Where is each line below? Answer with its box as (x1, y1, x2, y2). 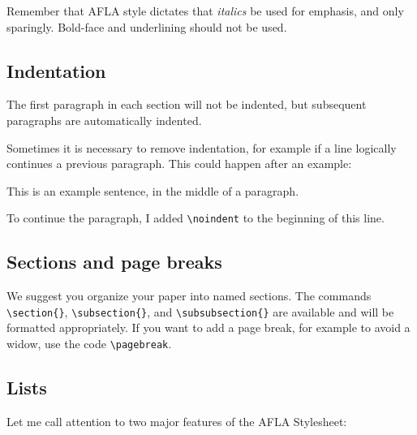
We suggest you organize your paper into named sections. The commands (6, 287, 372, 304)
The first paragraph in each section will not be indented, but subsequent (6, 96, 367, 113)
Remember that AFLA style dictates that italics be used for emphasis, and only (6, 2, 404, 19)
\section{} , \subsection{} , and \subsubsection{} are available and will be (6, 303, 394, 320)
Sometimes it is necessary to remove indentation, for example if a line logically (6, 139, 397, 156)
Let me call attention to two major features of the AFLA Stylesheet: (6, 412, 347, 429)
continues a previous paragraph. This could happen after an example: (6, 155, 352, 172)
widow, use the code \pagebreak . (6, 335, 172, 352)
